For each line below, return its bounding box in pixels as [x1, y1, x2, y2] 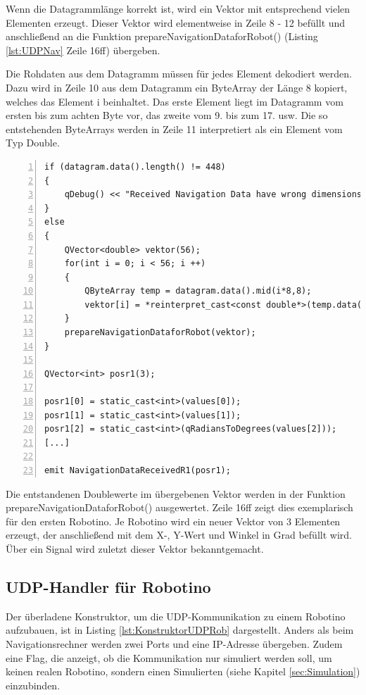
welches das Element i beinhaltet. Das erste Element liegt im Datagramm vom [6, 94, 343, 108]
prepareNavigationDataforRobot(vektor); [64, 327, 256, 338]
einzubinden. [6, 677, 61, 692]
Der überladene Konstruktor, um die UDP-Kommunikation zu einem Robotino [6, 608, 346, 623]
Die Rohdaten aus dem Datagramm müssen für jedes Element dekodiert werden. [6, 66, 352, 81]
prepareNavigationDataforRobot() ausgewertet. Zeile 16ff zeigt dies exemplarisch [6, 500, 353, 515]
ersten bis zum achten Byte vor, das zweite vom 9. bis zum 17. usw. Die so [6, 108, 328, 123]
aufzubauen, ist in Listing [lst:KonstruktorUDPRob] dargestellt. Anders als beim [6, 622, 354, 637]
